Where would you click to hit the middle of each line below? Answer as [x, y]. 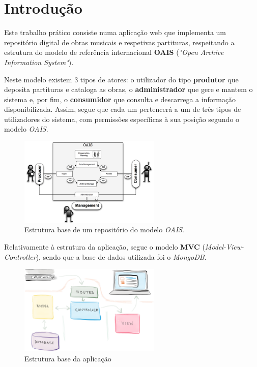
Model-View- [224, 246]
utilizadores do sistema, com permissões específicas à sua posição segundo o [122, 119]
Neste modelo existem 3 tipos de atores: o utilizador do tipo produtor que [121, 79]
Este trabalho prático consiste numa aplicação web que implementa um [115, 32]
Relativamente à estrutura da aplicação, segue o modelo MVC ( [105, 246]
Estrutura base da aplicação [68, 358]
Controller [20, 256]
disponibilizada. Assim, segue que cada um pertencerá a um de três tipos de [123, 109]
